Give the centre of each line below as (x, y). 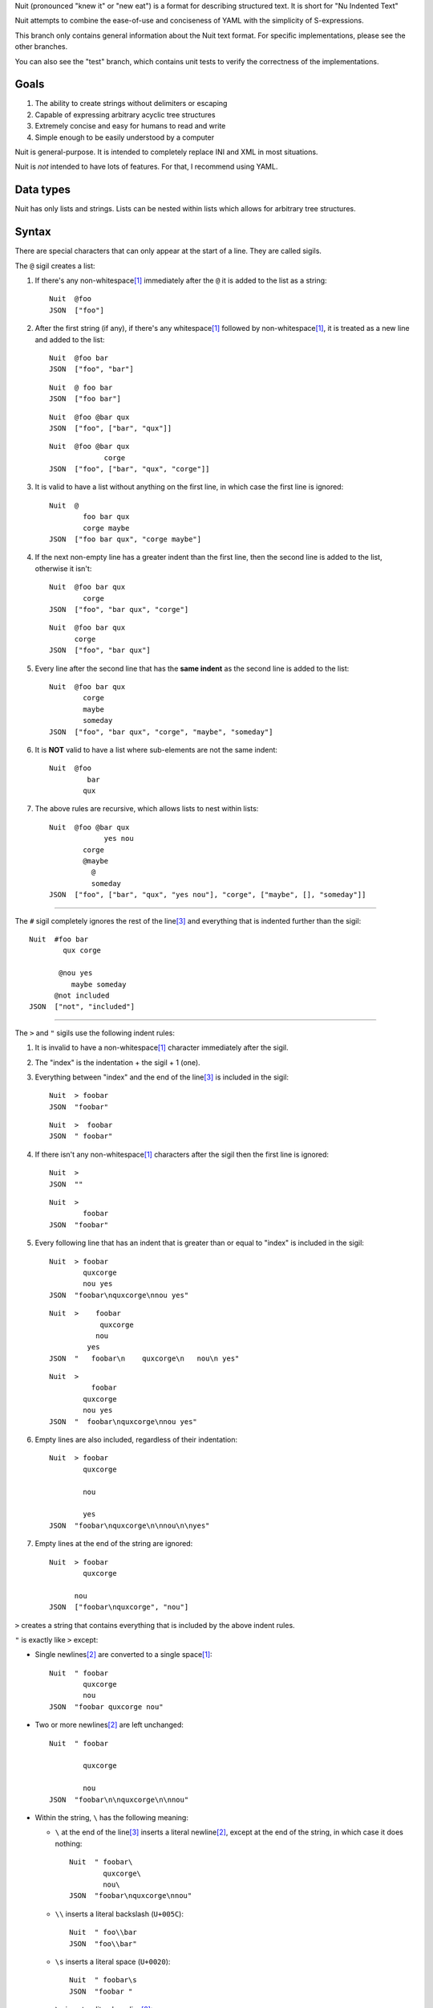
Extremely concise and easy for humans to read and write (130, 126)
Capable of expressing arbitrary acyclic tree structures (125, 114)
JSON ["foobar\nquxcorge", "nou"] (119, 1607)
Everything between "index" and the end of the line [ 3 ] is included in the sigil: (162, 1077)
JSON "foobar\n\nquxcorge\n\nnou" (119, 1800)
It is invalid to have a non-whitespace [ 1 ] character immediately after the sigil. (162, 1047)
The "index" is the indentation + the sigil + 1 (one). (117, 1062)
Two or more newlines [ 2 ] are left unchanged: (109, 1725)
